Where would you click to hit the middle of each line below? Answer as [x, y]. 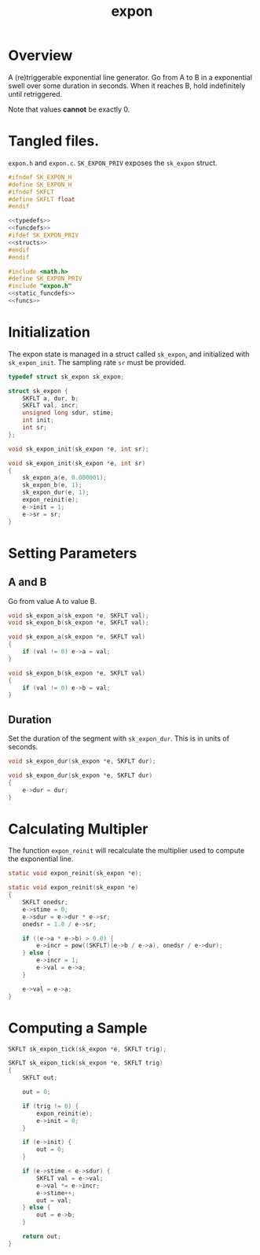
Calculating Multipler [78, 829]
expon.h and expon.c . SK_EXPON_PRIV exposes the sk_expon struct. [113, 163]
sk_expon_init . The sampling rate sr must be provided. [97, 362]
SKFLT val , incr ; [51, 406]
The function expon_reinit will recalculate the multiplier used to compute [126, 851]
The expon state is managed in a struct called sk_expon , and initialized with [129, 354]
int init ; [38, 420]
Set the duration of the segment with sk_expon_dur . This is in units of [119, 738]
